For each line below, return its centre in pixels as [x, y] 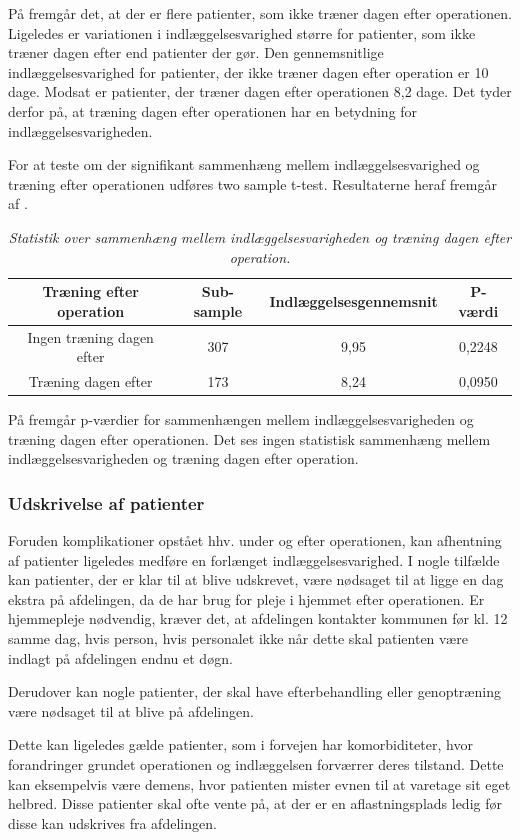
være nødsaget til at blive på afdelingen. [131, 710]
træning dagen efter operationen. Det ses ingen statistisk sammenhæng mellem [249, 438]
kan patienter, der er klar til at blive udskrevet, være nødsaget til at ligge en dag [256, 579]
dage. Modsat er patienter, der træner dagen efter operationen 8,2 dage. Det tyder [260, 91]
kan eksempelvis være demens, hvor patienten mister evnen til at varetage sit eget [259, 783]
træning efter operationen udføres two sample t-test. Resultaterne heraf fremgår [252, 183]
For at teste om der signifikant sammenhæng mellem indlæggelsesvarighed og [244, 164]
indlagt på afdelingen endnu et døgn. [120, 657]
